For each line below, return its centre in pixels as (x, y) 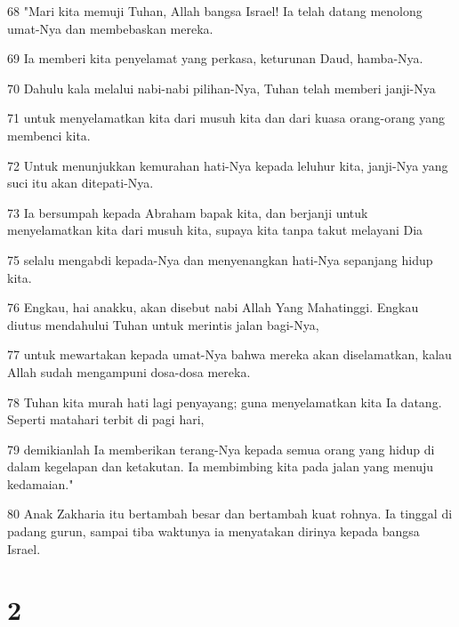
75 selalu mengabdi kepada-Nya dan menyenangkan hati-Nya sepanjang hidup (220, 259)
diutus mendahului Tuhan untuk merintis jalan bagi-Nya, (163, 324)
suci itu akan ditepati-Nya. (81, 183)
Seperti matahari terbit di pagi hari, (106, 419)
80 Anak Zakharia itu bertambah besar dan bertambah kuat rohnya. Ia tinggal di (230, 514)
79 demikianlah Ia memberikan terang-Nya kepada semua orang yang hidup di (221, 449)
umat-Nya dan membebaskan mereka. (110, 28)
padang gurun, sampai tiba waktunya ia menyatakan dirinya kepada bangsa (213, 531)
